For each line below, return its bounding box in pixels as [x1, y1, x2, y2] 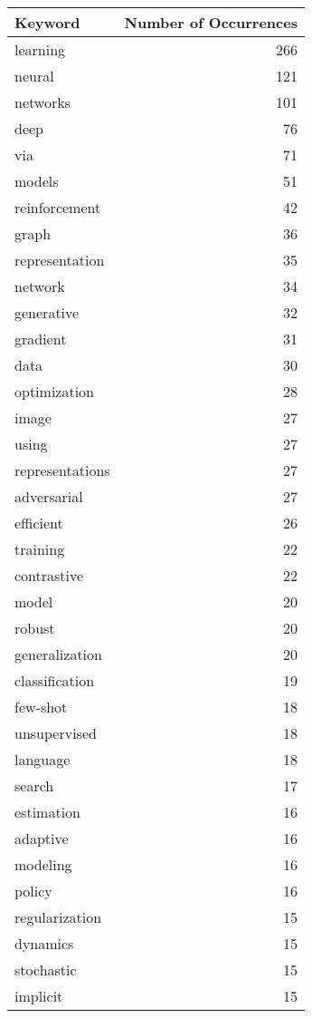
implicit [14, 985, 63, 1006]
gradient [14, 328, 67, 349]
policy [14, 880, 52, 901]
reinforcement [14, 197, 101, 218]
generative [14, 302, 80, 323]
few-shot [14, 696, 68, 717]
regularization [14, 907, 102, 927]
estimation [14, 801, 80, 822]
